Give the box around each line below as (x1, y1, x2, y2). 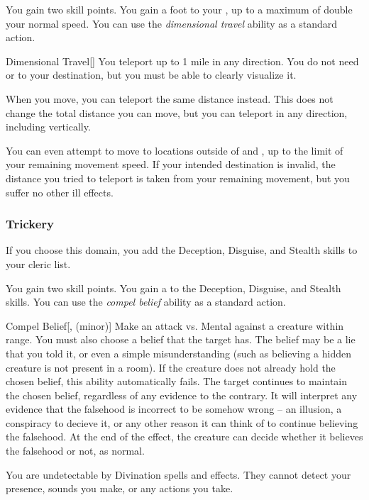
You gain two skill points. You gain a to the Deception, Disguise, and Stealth (6, 280, 341, 295)
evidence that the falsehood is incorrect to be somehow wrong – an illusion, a (6, 401, 342, 416)
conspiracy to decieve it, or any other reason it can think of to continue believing (6, 415, 358, 430)
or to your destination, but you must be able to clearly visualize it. (6, 67, 297, 82)
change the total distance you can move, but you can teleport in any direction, (6, 105, 348, 120)
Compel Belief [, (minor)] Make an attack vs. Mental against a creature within (6, 318, 344, 333)
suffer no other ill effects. (6, 184, 114, 199)
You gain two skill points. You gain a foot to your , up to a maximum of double (6, 2, 353, 16)
